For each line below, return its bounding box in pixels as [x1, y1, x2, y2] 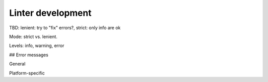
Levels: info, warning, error [9, 42, 65, 49]
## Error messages [9, 52, 49, 58]
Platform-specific [9, 70, 45, 76]
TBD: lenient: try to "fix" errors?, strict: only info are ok [9, 25, 121, 31]
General [9, 61, 26, 67]
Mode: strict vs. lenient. [9, 34, 58, 40]
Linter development [9, 7, 92, 18]
